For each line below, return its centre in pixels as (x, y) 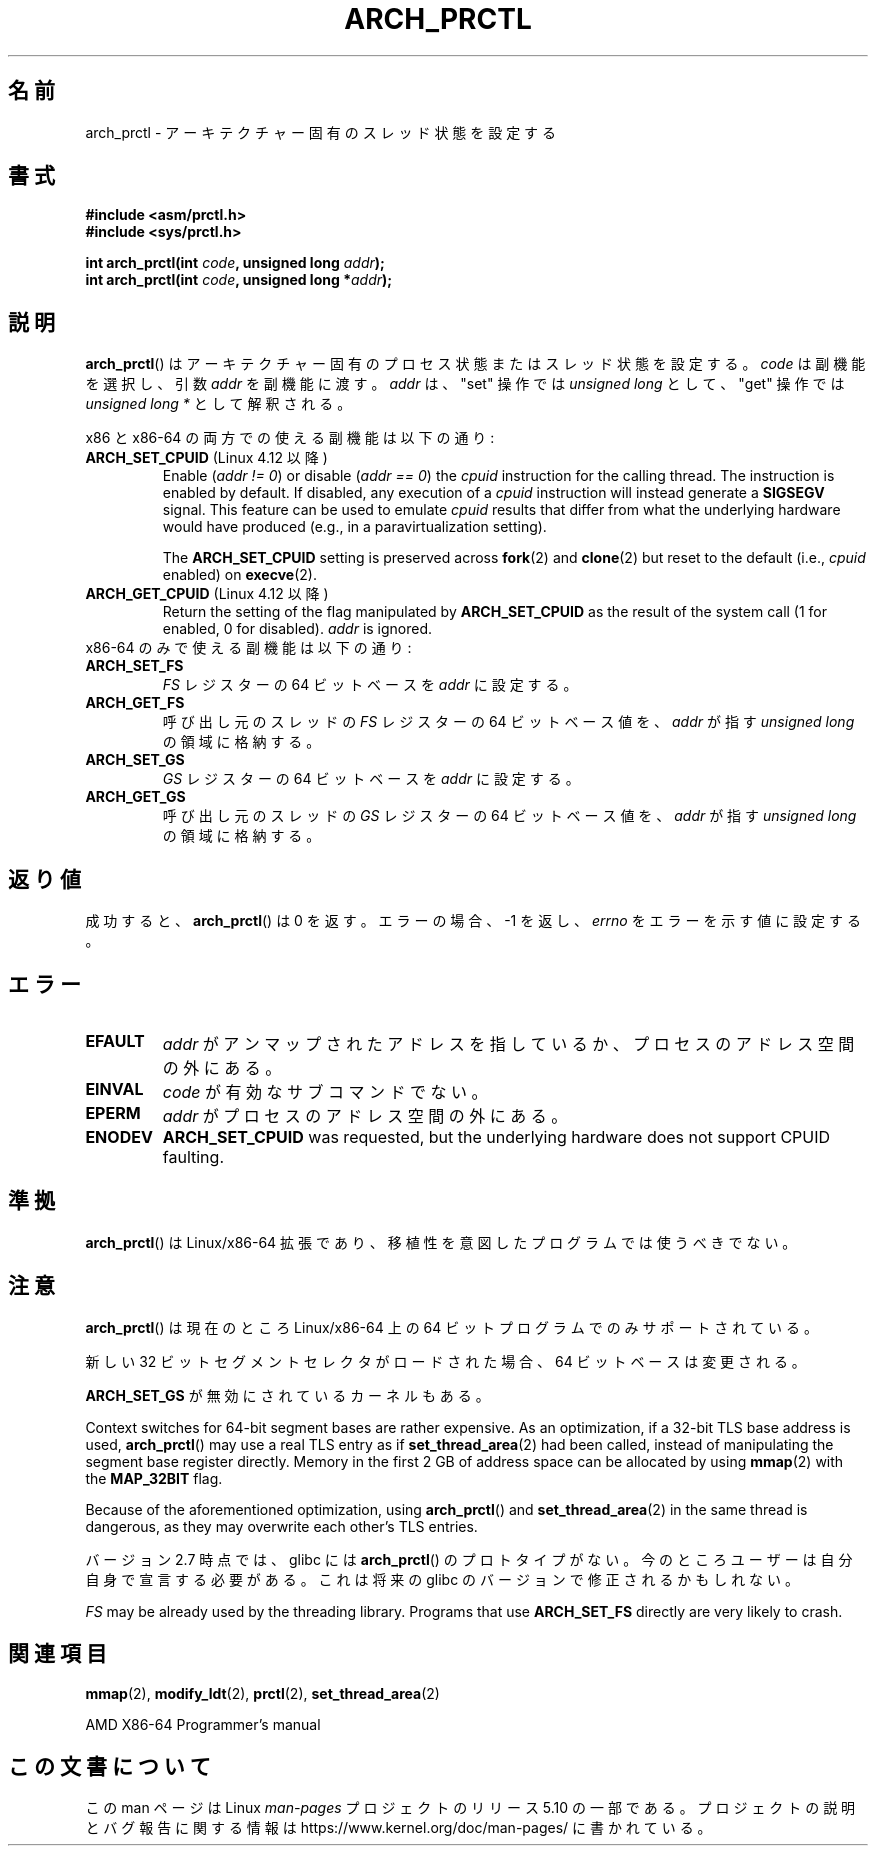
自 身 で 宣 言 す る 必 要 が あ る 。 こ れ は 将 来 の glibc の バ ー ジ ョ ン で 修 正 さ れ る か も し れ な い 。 (442, 1579)
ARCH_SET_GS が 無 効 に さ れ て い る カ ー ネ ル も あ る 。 (287, 1395)
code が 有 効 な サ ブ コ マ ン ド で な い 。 (325, 1091)
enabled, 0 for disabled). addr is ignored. (297, 629)
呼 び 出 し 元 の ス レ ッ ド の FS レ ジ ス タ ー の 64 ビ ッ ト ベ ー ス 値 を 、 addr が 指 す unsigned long (508, 722)
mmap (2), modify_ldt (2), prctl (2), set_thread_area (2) (262, 1693)
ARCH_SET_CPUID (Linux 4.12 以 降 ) (206, 458)
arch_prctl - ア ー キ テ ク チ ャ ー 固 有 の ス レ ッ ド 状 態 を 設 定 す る (321, 132)
